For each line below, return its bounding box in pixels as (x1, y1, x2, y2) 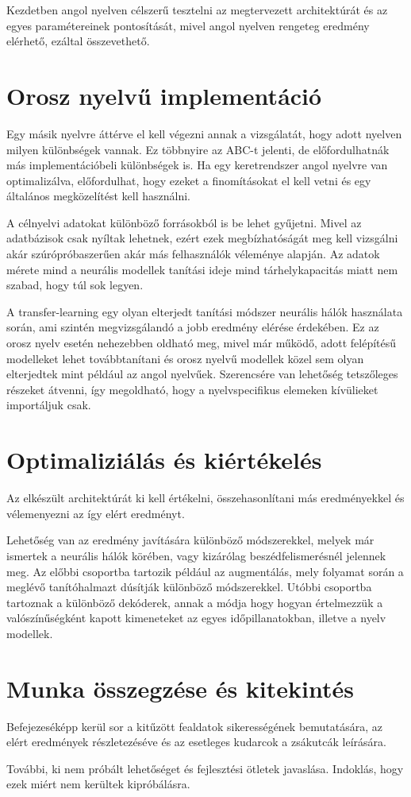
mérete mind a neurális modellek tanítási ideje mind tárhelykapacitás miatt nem (6, 261, 398, 277)
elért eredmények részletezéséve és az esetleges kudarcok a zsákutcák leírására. (6, 733, 386, 750)
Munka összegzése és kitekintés (6, 671, 354, 704)
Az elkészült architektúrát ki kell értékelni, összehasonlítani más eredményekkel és (6, 489, 405, 506)
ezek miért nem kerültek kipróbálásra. (6, 776, 190, 792)
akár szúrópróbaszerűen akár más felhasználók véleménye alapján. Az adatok (6, 246, 380, 262)
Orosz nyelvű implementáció (6, 79, 322, 111)
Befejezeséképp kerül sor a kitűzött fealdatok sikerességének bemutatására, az (6, 718, 383, 734)
